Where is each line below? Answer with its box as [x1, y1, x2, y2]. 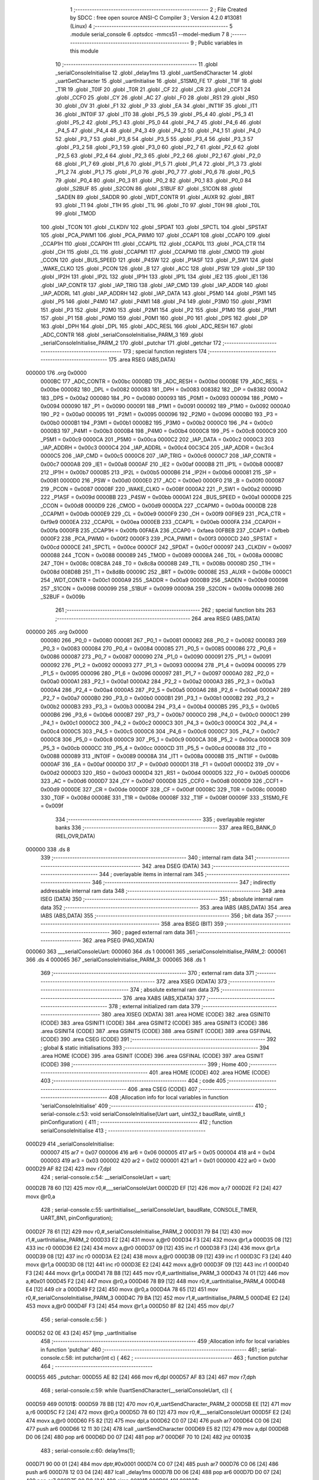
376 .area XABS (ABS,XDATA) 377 [122, 995, 206, 1002]
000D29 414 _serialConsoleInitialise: [25, 1140, 115, 1148]
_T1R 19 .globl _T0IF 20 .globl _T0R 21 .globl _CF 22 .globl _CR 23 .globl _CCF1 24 [55, 86, 251, 93]
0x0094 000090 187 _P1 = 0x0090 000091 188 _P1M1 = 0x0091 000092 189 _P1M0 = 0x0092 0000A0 [40, 403, 291, 410]
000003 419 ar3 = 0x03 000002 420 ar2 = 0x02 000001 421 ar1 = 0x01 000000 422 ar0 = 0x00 [40, 1157, 276, 1164]
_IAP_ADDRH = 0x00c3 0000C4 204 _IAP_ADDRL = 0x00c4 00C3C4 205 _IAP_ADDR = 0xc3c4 [40, 444, 274, 451]
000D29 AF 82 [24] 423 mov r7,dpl [25, 1165, 112, 1172]
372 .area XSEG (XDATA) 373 [156, 977, 227, 985]
